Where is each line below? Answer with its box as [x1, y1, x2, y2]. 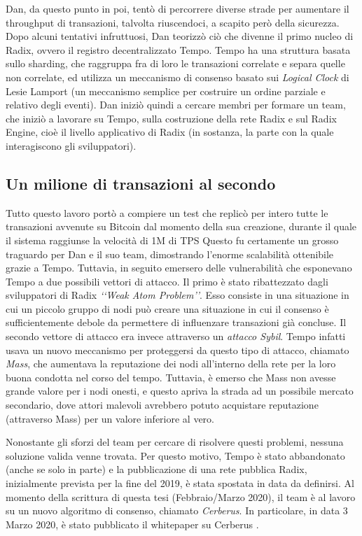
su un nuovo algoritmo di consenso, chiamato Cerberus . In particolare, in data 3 [6, 503, 348, 518]
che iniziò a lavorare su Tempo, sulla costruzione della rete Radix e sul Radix [6, 111, 337, 125]
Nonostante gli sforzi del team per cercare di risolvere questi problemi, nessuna [6, 435, 344, 449]
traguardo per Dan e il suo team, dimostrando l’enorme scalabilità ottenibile [6, 246, 334, 261]
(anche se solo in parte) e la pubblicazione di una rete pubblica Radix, [6, 462, 307, 477]
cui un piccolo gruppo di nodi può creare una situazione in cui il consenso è [6, 301, 329, 316]
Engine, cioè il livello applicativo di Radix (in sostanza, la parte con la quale [6, 125, 334, 139]
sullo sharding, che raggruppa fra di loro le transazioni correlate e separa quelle [6, 56, 345, 71]
